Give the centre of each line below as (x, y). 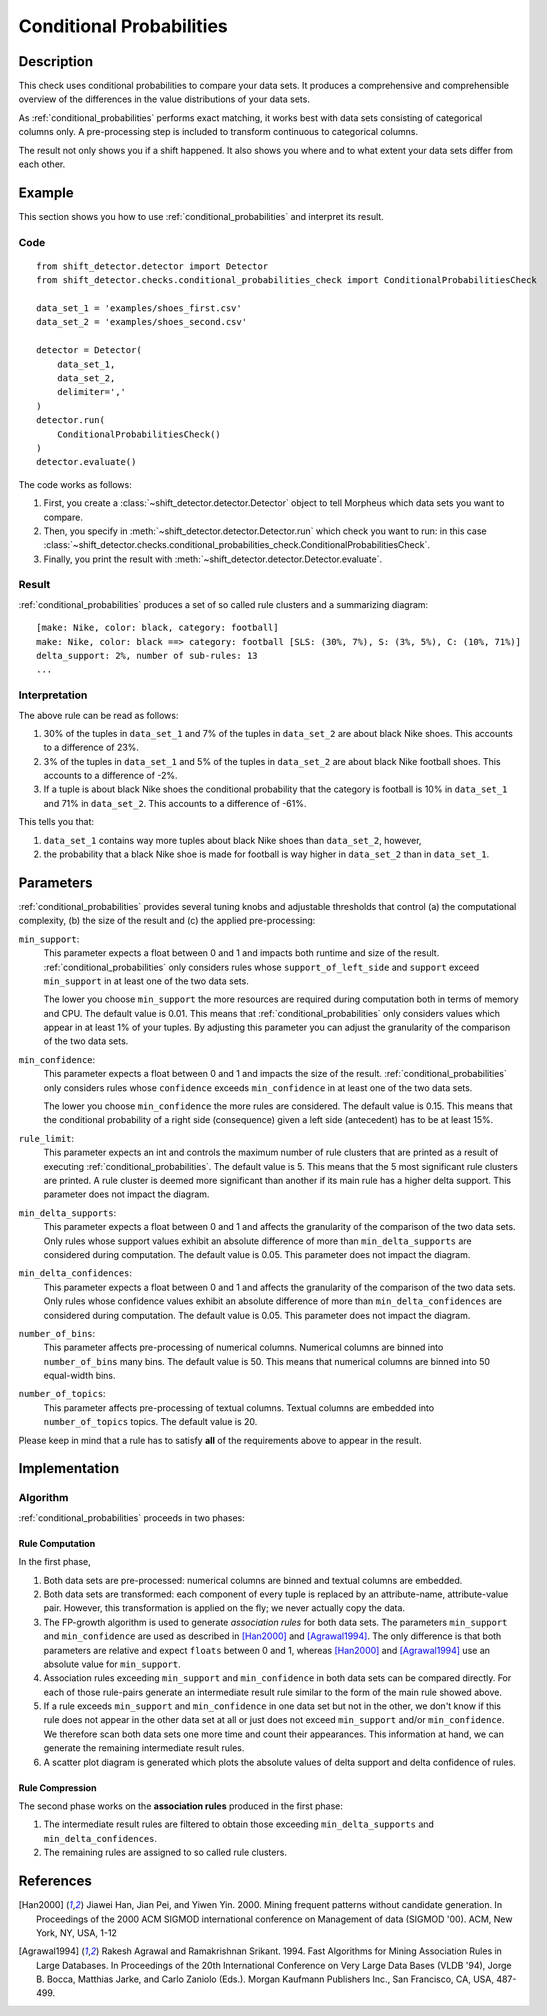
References (55, 1881)
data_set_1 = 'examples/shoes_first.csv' (139, 308)
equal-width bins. (79, 1376)
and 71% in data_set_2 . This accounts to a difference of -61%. (175, 803)
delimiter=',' (91, 392)
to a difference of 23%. (91, 747)
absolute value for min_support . (112, 1664)
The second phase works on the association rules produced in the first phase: (181, 1806)
